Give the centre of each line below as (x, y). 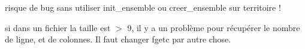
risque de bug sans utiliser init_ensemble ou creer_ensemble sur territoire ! (143, 7)
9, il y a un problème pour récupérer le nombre (214, 27)
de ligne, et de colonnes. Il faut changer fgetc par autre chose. (118, 39)
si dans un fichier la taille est (58, 27)
